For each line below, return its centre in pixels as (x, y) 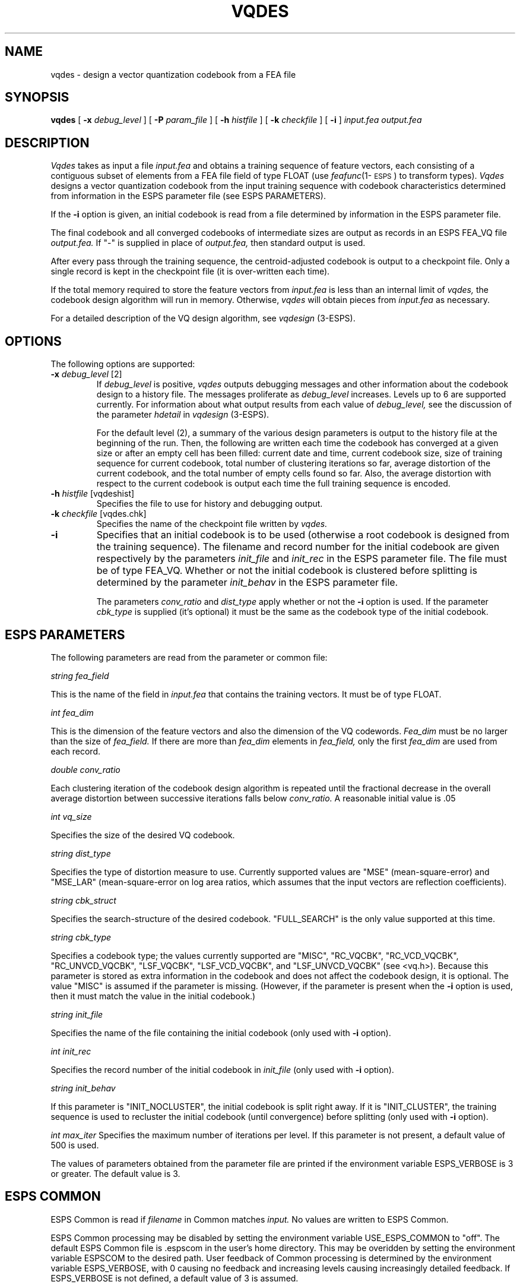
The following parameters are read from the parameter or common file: (189, 657)
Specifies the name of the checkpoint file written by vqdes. (212, 524)
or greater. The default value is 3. (115, 1173)
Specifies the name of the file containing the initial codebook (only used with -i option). (221, 1033)
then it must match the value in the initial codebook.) (153, 996)
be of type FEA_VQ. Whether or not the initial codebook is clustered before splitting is (287, 571)
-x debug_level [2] (86, 374)
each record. (76, 751)
